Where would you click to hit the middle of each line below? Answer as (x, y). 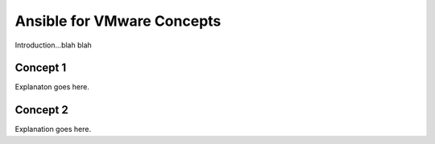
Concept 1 (41, 68)
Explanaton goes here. (52, 87)
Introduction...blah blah (53, 45)
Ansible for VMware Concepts (118, 21)
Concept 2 (41, 110)
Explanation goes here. (53, 130)
